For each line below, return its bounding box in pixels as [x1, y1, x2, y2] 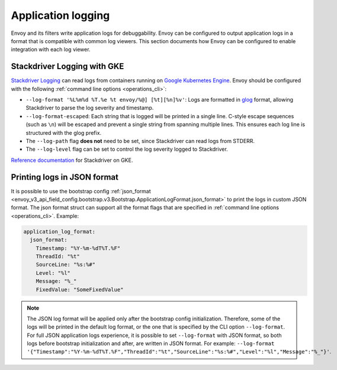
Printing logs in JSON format [11, 172, 118, 182]
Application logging [11, 9, 110, 22]
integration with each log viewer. [11, 46, 91, 53]
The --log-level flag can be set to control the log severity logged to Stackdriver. [25, 145, 228, 153]
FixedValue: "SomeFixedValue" [36, 286, 124, 293]
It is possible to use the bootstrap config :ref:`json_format [11, 187, 151, 194]
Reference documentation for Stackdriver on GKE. [11, 157, 133, 164]
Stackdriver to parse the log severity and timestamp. [25, 104, 154, 112]
